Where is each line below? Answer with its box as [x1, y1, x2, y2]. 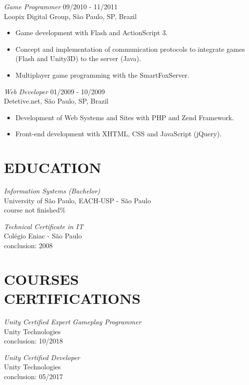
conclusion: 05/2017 [4, 371, 63, 381]
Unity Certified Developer [4, 352, 80, 362]
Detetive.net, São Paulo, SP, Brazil [4, 96, 108, 106]
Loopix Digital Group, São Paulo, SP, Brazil [4, 11, 137, 21]
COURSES [4, 269, 79, 289]
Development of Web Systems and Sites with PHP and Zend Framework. [15, 112, 234, 122]
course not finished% [4, 205, 66, 215]
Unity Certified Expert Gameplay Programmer [4, 316, 142, 326]
